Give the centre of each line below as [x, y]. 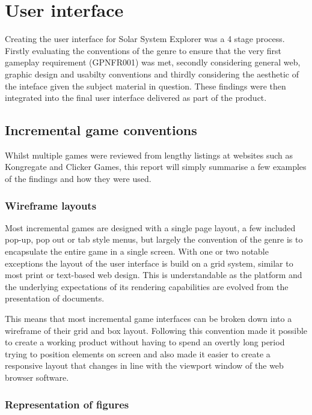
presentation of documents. [55, 298]
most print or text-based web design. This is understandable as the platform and [154, 275]
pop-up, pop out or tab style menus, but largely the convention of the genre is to [154, 239]
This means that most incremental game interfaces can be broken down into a [148, 319]
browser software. [37, 377]
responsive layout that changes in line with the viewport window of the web [144, 365]
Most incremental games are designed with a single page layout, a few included [150, 227]
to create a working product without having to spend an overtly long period [145, 342]
